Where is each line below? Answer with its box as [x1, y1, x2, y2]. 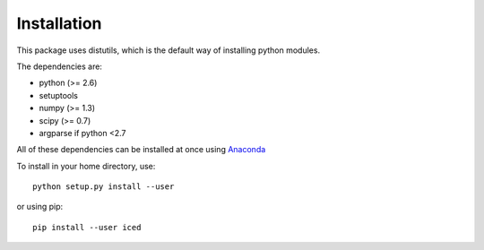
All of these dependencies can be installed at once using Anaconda [16, 144, 266, 155]
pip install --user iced [32, 222, 142, 232]
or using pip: [16, 202, 64, 212]
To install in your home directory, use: [16, 160, 156, 171]
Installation [16, 13, 102, 33]
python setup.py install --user [32, 182, 175, 192]
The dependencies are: [16, 61, 103, 72]
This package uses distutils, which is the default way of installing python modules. [16, 45, 321, 56]
